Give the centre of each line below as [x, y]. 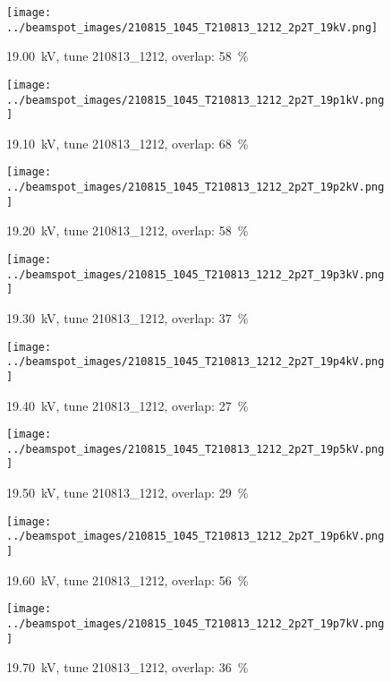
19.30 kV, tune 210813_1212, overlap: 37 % [127, 318]
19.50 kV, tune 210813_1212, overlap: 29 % [127, 493]
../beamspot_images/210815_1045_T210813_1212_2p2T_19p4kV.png [195, 362]
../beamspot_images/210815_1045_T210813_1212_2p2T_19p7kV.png [195, 623]
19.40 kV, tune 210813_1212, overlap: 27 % [127, 405]
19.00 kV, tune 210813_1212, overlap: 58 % [127, 56]
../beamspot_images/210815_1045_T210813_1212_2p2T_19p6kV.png [195, 537]
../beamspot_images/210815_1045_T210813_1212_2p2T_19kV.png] [192, 27]
